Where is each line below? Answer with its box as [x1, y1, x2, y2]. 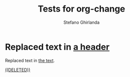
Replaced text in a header [5, 41, 110, 52]
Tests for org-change [38, 3, 125, 15]
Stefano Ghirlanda [63, 19, 100, 25]
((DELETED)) [5, 67, 31, 73]
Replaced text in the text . [5, 57, 55, 63]
